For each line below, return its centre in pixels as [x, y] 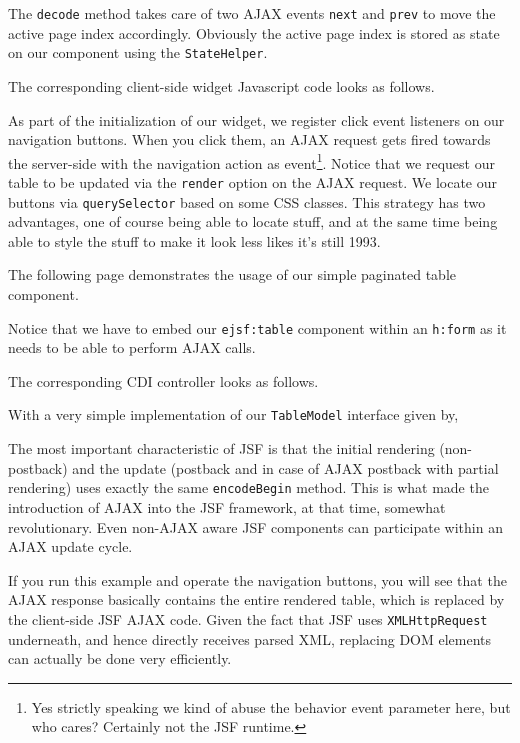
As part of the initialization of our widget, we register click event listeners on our [256, 119]
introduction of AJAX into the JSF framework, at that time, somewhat [227, 506]
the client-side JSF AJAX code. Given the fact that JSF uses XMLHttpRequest [248, 618]
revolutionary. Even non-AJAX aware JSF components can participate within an [255, 526]
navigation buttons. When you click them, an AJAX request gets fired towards [249, 139]
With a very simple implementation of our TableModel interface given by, [233, 414]
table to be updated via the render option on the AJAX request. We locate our [252, 181]
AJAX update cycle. [70, 546]
